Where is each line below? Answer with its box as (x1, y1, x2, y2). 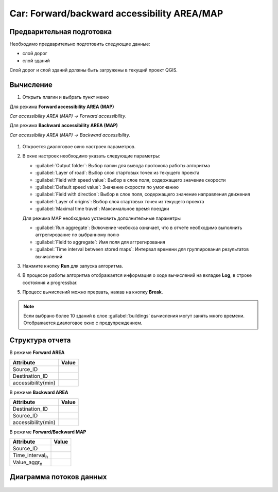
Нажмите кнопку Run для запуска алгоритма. (22, 262, 124, 269)
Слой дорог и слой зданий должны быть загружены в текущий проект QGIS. (9, 67, 178, 73)
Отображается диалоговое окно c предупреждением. (23, 320, 143, 326)
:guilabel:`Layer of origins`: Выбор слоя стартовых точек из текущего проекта (35, 198, 204, 204)
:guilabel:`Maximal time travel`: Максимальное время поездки (35, 206, 169, 212)
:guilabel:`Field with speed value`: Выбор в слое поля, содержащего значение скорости (35, 177, 226, 183)
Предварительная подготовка (9, 27, 112, 36)
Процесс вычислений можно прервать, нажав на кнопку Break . (22, 289, 163, 295)
